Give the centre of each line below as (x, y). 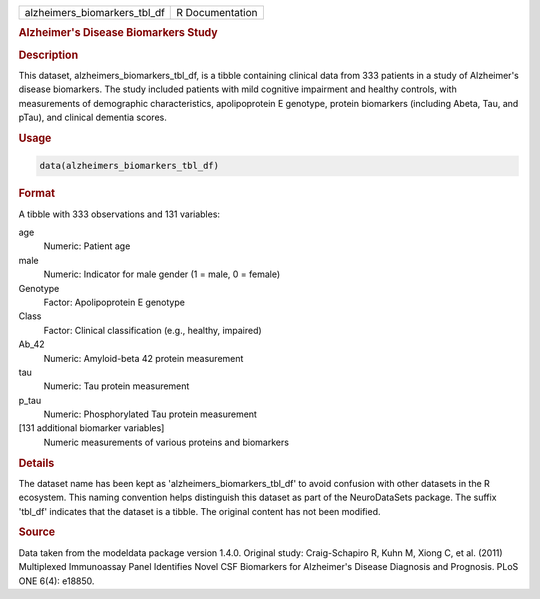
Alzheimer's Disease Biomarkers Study (118, 33)
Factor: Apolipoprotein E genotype (114, 302)
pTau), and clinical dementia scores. (92, 117)
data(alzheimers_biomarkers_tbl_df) (129, 166)
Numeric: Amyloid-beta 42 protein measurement (143, 358)
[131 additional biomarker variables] (91, 428)
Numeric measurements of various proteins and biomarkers (166, 442)
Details (36, 463)
